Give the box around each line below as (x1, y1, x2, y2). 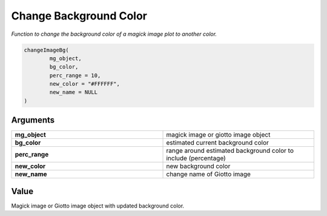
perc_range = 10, (49, 72, 101, 79)
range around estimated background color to (166, 146, 294, 155)
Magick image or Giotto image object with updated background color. (11, 202, 185, 209)
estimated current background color (166, 138, 269, 147)
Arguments (11, 115, 55, 126)
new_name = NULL (49, 89, 98, 96)
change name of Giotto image (166, 170, 251, 178)
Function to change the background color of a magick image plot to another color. (11, 30, 217, 38)
